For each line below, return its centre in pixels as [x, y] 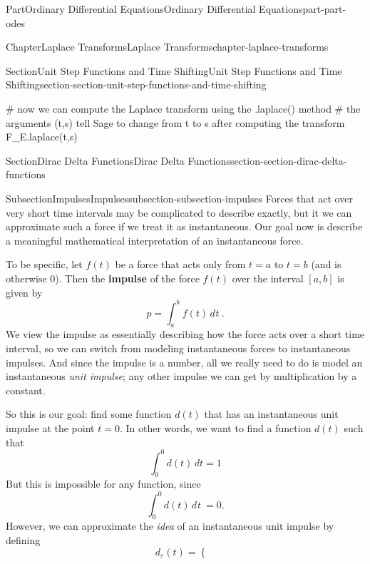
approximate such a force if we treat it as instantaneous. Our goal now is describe [184, 226]
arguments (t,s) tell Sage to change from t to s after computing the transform [175, 122]
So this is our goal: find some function [89, 414]
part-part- [324, 9]
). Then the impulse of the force [127, 278]
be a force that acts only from [180, 264]
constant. [26, 390]
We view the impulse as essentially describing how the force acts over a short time [185, 334]
